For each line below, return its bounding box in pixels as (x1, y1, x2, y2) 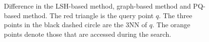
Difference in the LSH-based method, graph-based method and (4, 1, 191, 10)
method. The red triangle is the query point (22, 10, 154, 20)
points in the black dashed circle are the (4, 20, 124, 30)
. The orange (152, 20, 190, 30)
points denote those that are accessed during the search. (4, 29, 171, 39)
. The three (159, 10, 192, 20)
